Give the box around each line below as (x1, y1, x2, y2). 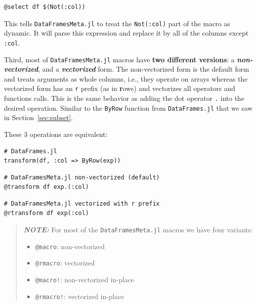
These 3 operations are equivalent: (4, 129, 108, 139)
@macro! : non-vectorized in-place (35, 274, 134, 285)
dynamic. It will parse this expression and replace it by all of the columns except (4, 28, 249, 38)
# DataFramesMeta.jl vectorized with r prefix (4, 200, 160, 207)
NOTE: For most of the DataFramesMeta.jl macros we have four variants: (23, 224, 253, 235)
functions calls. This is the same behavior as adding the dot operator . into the (4, 93, 245, 103)
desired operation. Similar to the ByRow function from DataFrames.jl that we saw (4, 102, 253, 113)
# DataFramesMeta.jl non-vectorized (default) (4, 174, 160, 181)
